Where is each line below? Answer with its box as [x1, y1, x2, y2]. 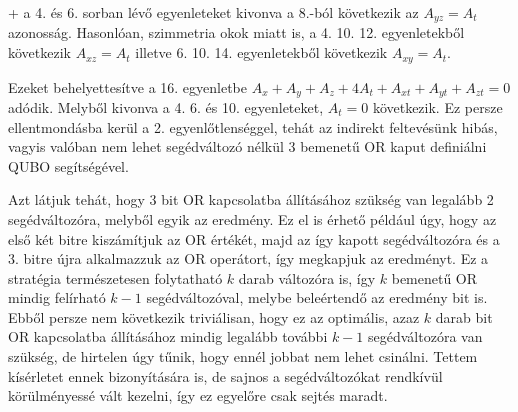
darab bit [435, 306, 493, 327]
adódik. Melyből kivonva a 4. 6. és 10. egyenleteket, [8, 96, 324, 117]
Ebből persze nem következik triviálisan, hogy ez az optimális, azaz [8, 306, 420, 327]
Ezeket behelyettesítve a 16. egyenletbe [8, 76, 248, 97]
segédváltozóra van [368, 326, 483, 347]
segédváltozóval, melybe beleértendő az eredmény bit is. [146, 287, 488, 308]
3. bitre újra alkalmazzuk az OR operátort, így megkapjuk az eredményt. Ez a [8, 248, 489, 269]
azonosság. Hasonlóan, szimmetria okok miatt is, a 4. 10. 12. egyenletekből [8, 22, 465, 43]
